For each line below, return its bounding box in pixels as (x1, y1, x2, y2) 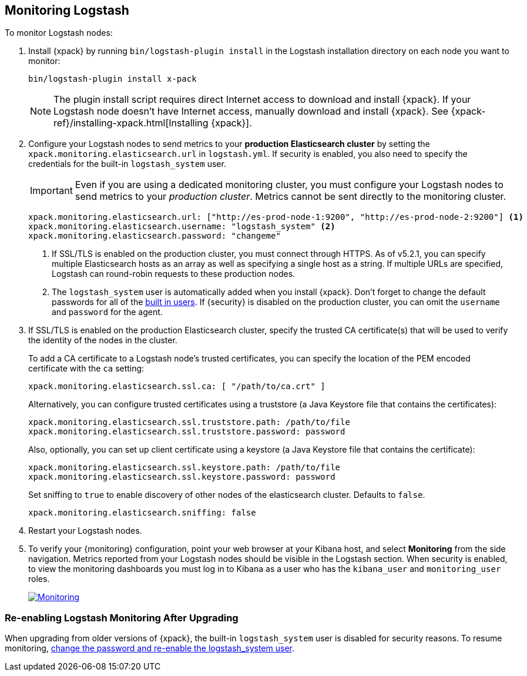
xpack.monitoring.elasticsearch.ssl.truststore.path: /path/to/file (28, 417, 350, 427)
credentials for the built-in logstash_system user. (28, 159, 226, 169)
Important (30, 185, 73, 197)
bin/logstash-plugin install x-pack (28, 74, 197, 84)
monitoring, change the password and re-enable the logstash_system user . (5, 643, 294, 654)
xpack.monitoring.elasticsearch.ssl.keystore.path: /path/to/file (28, 463, 341, 473)
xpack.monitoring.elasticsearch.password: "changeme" (28, 231, 281, 241)
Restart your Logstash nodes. (28, 526, 142, 536)
